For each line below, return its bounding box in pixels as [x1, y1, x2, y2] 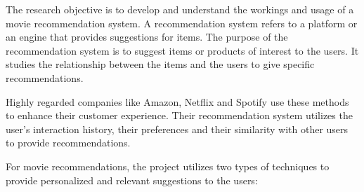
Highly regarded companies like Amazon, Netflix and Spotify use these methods [6, 94, 349, 109]
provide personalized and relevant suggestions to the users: [6, 172, 258, 187]
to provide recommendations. [6, 135, 131, 150]
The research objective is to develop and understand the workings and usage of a [6, 2, 354, 16]
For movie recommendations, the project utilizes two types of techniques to [6, 158, 330, 173]
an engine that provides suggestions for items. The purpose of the [6, 29, 288, 44]
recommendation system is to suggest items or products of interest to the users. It [6, 43, 359, 57]
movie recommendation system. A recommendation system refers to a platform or [6, 15, 358, 30]
